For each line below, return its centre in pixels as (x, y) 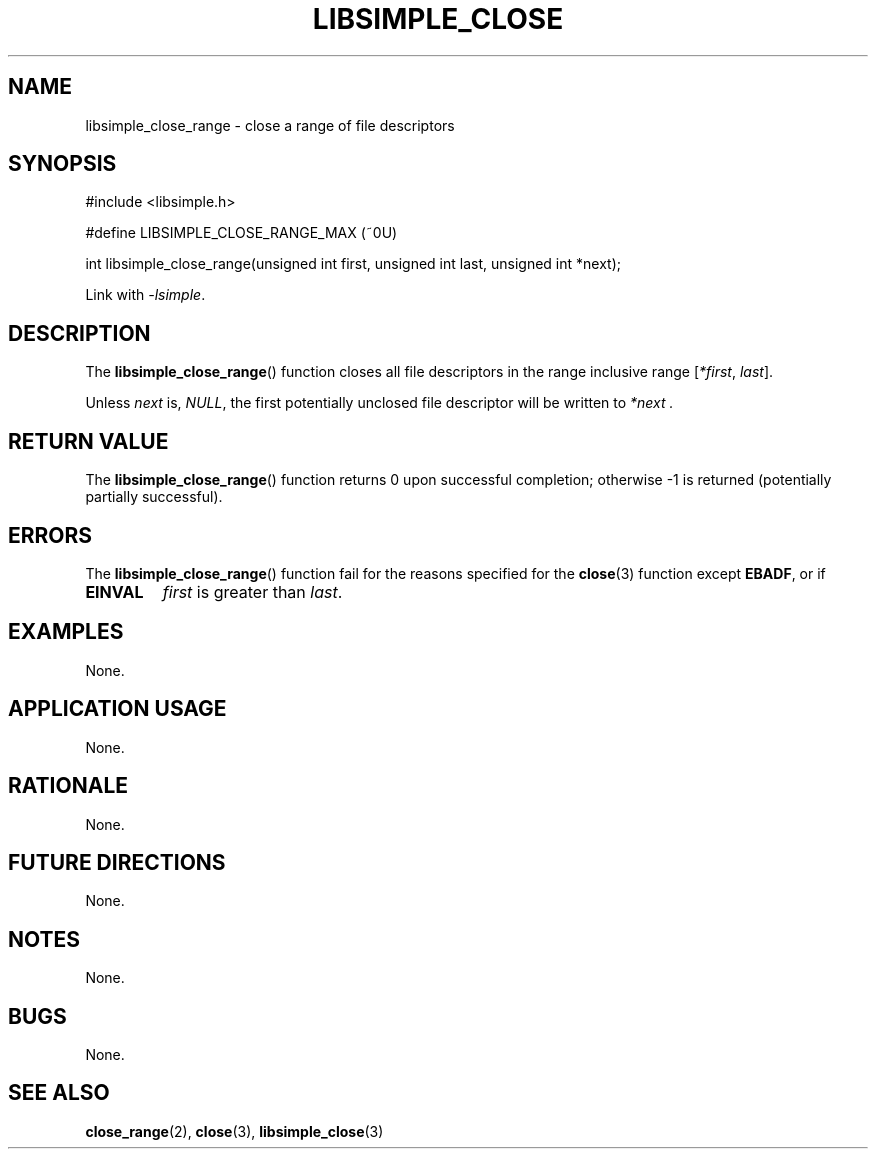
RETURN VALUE (88, 441)
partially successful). (154, 497)
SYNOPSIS (62, 164)
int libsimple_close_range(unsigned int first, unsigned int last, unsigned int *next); (353, 264)
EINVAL (114, 591)
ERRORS (50, 535)
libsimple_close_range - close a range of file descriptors (270, 125)
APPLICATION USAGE (117, 709)
